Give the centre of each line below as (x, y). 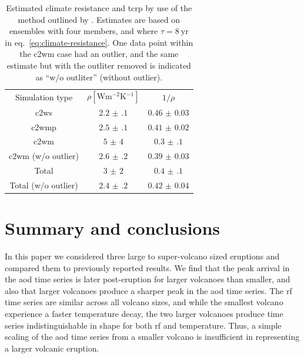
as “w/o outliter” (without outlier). (99, 77)
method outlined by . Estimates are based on (99, 19)
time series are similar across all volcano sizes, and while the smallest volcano (144, 302)
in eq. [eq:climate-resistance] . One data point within (99, 42)
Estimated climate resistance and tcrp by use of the (99, 8)
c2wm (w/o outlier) (44, 156)
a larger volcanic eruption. (52, 348)
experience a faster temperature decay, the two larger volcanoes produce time (144, 314)
